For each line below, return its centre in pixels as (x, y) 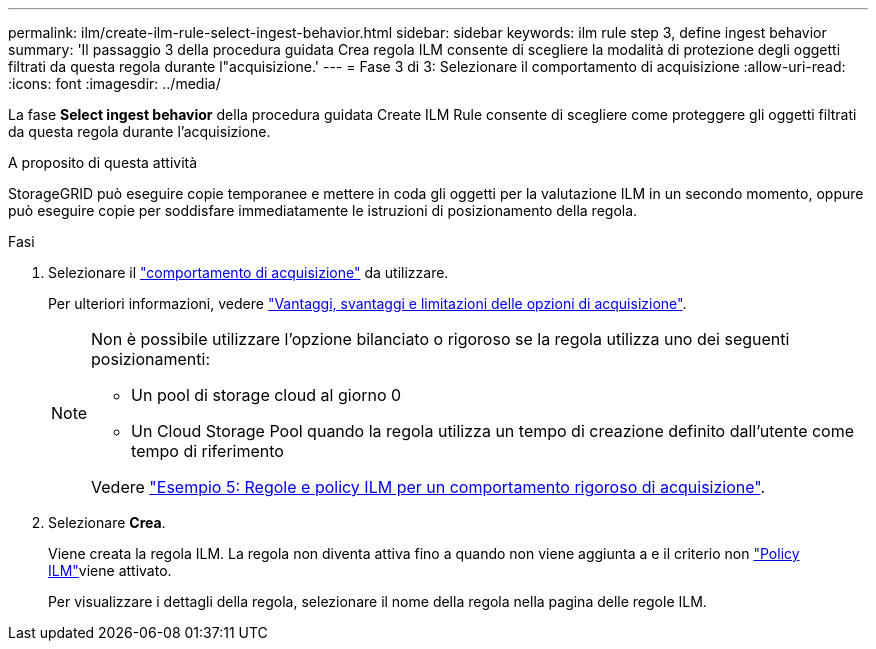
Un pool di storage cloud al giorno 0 (266, 395)
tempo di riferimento (207, 451)
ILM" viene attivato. (110, 570)
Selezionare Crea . (107, 522)
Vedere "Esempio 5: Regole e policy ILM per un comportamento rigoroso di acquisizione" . (428, 487)
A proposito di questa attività (103, 162)
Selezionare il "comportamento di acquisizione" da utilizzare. (248, 272)
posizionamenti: (151, 359)
